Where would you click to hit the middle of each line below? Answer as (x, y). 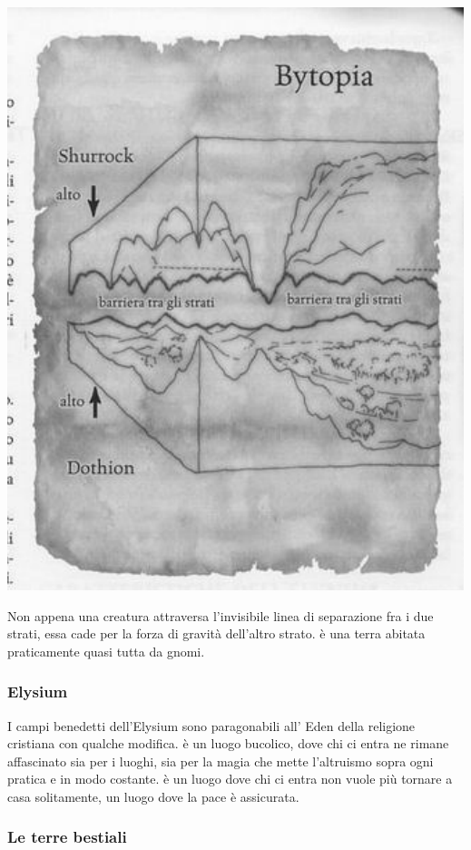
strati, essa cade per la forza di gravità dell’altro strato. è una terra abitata (216, 633)
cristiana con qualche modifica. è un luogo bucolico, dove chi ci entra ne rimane (228, 743)
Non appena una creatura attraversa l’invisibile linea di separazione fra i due (221, 615)
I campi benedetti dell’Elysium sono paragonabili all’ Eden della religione (211, 725)
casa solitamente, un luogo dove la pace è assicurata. (153, 796)
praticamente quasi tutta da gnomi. (106, 651)
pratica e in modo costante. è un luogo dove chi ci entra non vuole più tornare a (230, 779)
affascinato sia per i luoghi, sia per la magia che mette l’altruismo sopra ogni (221, 761)
